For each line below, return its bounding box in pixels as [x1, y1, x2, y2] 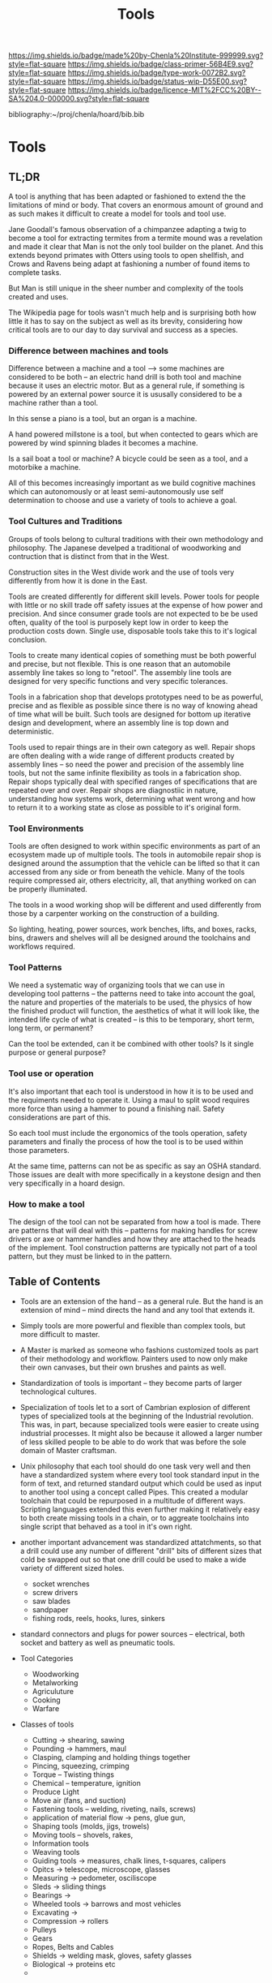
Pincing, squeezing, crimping [32, 1761, 130, 1770]
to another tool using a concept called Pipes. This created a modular [19, 1486, 249, 1497]
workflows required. [8, 942, 75, 952]
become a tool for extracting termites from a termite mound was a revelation [8, 233, 263, 243]
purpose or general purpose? [8, 1047, 107, 1057]
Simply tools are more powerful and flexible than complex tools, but [19, 1320, 245, 1331]
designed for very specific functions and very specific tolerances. [8, 676, 228, 686]
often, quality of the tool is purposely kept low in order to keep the [8, 617, 229, 627]
